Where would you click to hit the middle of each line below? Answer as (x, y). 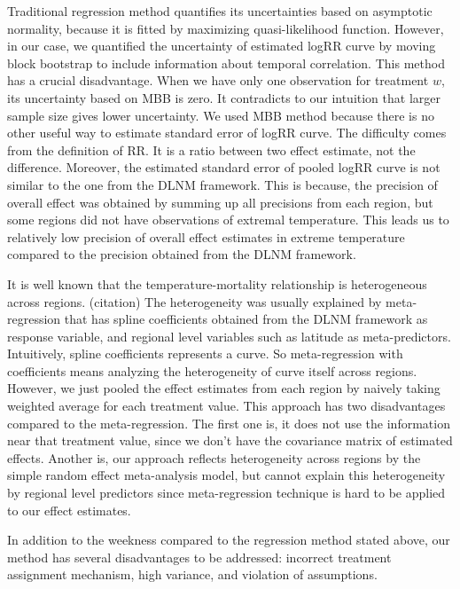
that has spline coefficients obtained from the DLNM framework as (246, 319)
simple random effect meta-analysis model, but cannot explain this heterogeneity (226, 475)
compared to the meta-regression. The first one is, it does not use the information (229, 423)
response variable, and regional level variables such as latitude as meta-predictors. (229, 336)
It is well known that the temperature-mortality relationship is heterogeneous (217, 283)
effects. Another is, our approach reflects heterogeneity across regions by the (214, 457)
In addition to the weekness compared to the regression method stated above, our (229, 540)
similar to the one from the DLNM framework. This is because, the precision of (222, 184)
